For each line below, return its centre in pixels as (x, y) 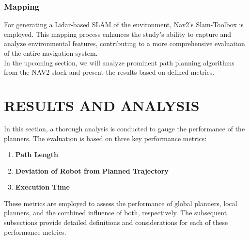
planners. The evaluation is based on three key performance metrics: (105, 138)
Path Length (37, 154)
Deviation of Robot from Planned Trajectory (92, 170)
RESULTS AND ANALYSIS (102, 105)
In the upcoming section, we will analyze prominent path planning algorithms (119, 62)
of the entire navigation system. (51, 53)
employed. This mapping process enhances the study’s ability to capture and (118, 34)
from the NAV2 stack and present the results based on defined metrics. (109, 72)
